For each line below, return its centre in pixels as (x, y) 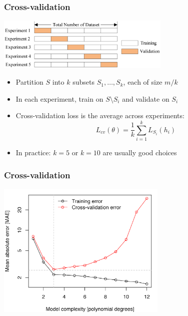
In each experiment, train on (59, 98)
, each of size (143, 82)
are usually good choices (140, 152)
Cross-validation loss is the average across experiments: (100, 115)
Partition (29, 82)
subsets (83, 82)
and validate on (146, 98)
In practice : (33, 152)
